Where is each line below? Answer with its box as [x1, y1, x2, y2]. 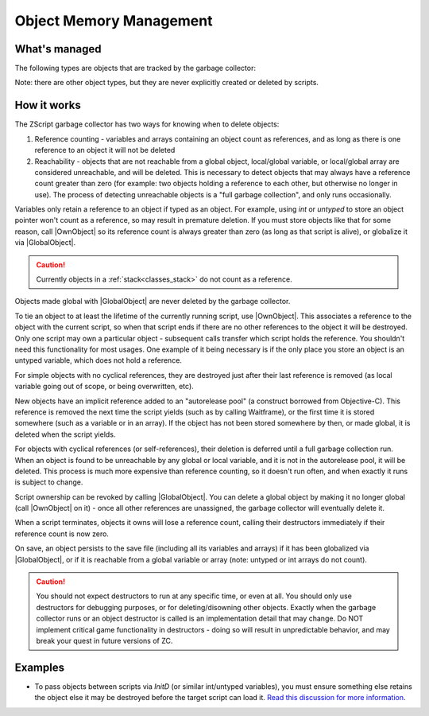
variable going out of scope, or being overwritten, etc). [14, 382, 194, 391]
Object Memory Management [14, 12, 213, 29]
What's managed [14, 42, 102, 56]
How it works [14, 99, 81, 112]
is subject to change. [14, 477, 83, 487]
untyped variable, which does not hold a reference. [14, 356, 183, 365]
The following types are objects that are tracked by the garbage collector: [14, 64, 256, 73]
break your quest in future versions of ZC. [36, 636, 173, 645]
